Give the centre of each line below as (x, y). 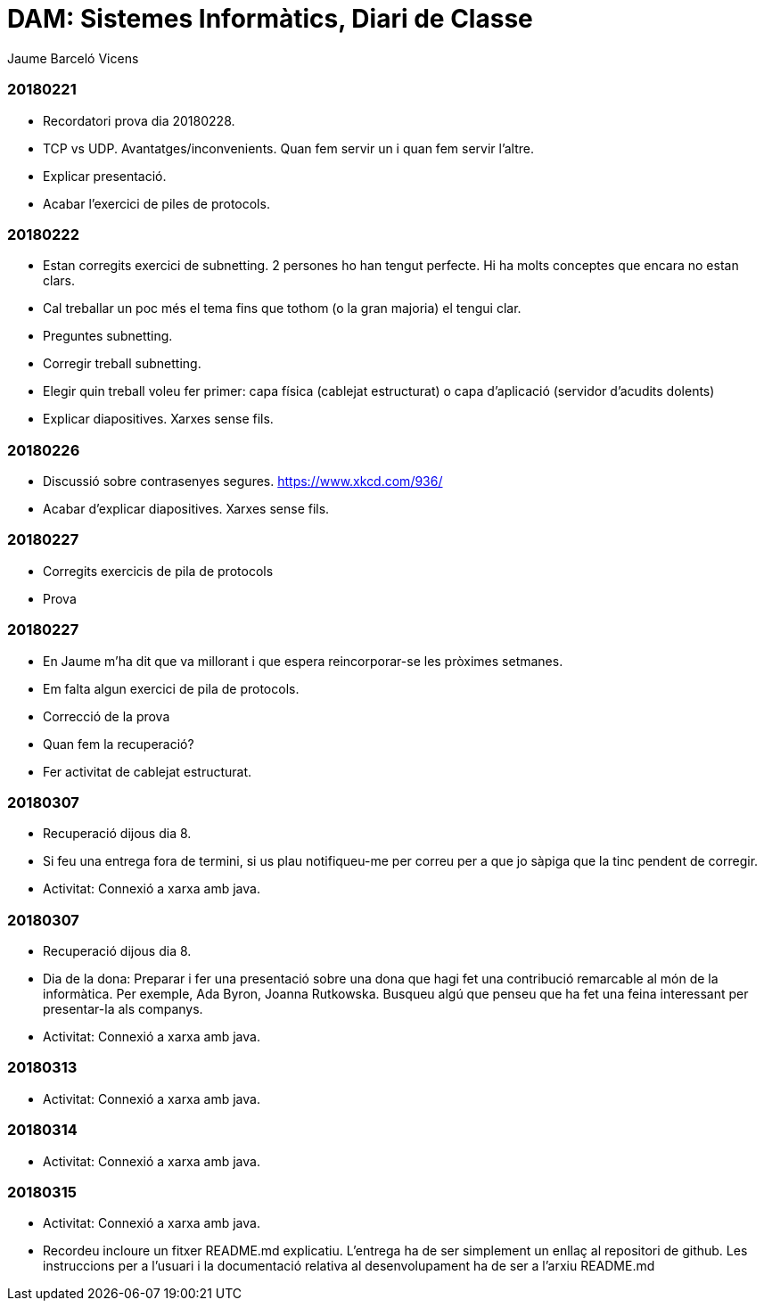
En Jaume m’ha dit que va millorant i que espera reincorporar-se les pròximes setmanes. (303, 661)
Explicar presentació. (105, 176)
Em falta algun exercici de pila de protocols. (171, 688)
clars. (59, 281)
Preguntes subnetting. (108, 336)
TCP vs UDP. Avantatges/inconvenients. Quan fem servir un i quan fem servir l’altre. (289, 148)
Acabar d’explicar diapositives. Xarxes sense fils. (186, 509)
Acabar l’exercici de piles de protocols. (156, 203)
